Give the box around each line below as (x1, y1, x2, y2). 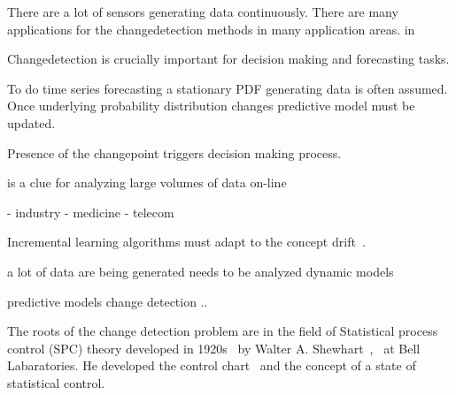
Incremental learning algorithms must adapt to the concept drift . (7, 232, 366, 251)
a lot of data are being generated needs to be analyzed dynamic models (7, 262, 394, 280)
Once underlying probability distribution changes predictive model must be (7, 96, 415, 115)
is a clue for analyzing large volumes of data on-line (7, 173, 287, 192)
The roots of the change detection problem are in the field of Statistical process (7, 322, 438, 340)
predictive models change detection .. (7, 292, 208, 310)
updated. (7, 113, 56, 132)
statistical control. (7, 373, 105, 391)
